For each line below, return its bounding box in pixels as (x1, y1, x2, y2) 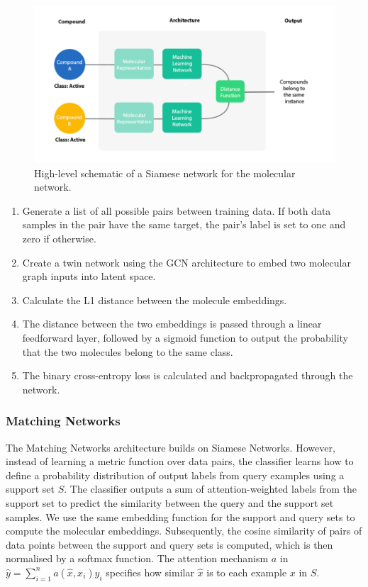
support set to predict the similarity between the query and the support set (6, 495, 334, 510)
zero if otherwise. (22, 230, 96, 245)
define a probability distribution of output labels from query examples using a (6, 467, 345, 482)
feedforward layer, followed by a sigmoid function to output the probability (22, 330, 348, 345)
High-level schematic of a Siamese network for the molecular (34, 165, 296, 180)
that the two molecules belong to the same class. (22, 344, 233, 359)
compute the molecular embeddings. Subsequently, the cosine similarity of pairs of (6, 523, 362, 538)
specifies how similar (106, 564, 194, 579)
